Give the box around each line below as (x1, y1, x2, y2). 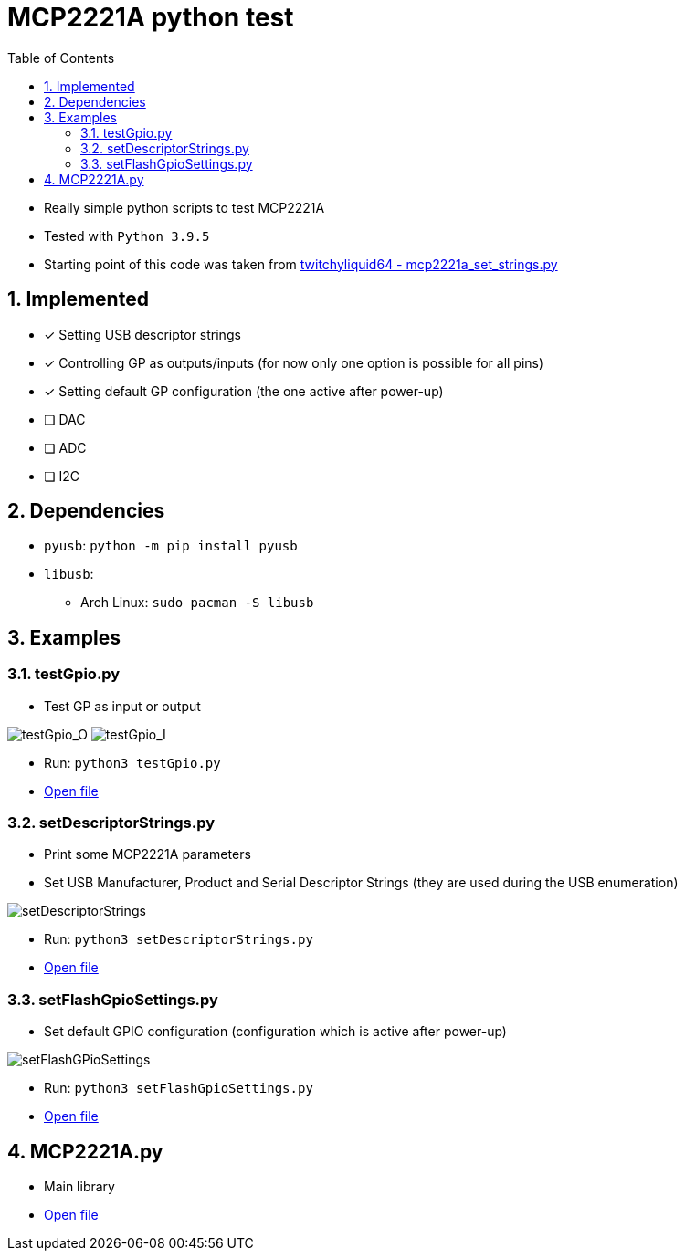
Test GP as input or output (44, 697, 201, 714)
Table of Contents (7, 49, 115, 66)
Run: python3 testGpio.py (44, 754, 221, 771)
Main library (44, 1179, 115, 1194)
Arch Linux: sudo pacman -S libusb (80, 594, 314, 611)
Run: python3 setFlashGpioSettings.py (44, 1080, 313, 1096)
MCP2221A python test (7, 2, 294, 33)
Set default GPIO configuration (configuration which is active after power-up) (44, 1023, 507, 1040)
